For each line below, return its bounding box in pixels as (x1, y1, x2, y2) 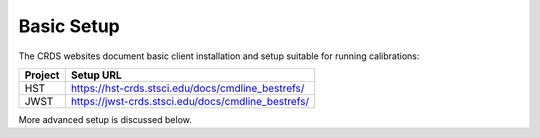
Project (24, 68, 60, 82)
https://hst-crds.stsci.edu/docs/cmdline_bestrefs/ (70, 81, 305, 95)
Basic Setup (18, 15, 120, 37)
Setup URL (70, 68, 122, 82)
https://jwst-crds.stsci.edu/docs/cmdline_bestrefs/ (70, 94, 310, 108)
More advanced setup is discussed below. (18, 113, 192, 125)
